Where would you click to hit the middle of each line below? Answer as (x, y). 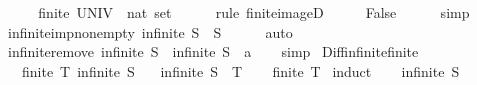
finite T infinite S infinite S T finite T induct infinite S (240, 70)
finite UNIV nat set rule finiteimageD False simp (254, 12)
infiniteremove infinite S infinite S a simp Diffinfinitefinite (213, 51)
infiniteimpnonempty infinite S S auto (150, 31)
